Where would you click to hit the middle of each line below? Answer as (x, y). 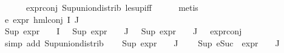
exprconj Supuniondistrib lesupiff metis (112, 7)
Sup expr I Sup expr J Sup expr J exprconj (123, 31)
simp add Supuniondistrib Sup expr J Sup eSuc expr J (142, 42)
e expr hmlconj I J (42, 19)
